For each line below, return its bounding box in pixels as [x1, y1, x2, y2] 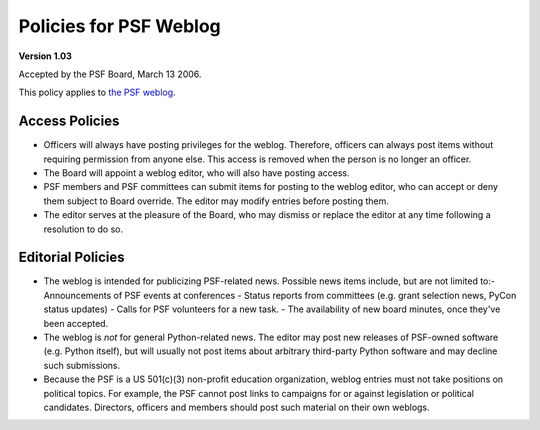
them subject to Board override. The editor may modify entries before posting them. [43, 195, 389, 207]
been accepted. [43, 317, 109, 329]
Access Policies [18, 113, 120, 130]
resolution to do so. [43, 223, 124, 235]
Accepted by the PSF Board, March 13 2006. [18, 68, 202, 80]
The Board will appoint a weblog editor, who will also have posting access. [43, 167, 350, 179]
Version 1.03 [18, 50, 72, 62]
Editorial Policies [18, 249, 125, 266]
